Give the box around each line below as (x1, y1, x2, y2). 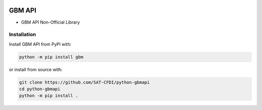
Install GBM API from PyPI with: (9, 41, 72, 47)
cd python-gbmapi (19, 86, 61, 92)
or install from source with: (9, 67, 63, 72)
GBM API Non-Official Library (21, 19, 80, 25)
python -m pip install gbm (19, 54, 83, 60)
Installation (9, 31, 36, 38)
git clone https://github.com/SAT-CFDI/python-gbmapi (19, 80, 150, 85)
